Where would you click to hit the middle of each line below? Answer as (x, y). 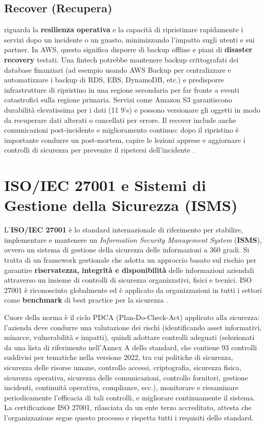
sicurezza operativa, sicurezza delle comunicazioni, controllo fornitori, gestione (126, 377)
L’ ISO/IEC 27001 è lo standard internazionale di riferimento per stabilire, (124, 230)
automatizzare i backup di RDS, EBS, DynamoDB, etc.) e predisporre (114, 80)
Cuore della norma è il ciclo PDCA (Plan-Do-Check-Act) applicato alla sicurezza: (132, 317)
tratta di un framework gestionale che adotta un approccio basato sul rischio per (130, 260)
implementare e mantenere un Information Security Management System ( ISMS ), (133, 239)
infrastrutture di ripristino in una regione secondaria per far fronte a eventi (122, 89)
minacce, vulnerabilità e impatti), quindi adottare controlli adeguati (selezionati (129, 337)
